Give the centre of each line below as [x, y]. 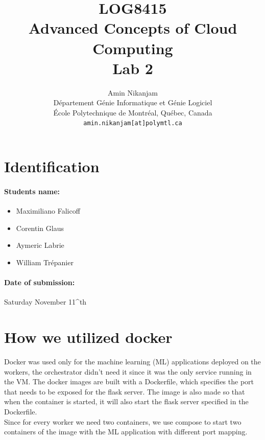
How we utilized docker [88, 337]
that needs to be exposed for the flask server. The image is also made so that [125, 391]
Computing [133, 48]
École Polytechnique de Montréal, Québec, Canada [133, 112]
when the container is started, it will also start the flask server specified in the [126, 401]
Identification [52, 166]
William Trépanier [45, 262]
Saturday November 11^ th [45, 302]
